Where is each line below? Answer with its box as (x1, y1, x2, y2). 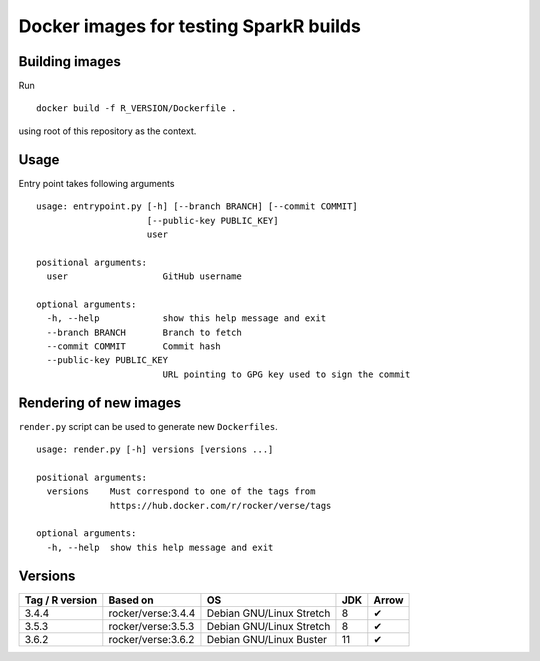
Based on (108, 593, 154, 607)
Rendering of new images (18, 394, 182, 411)
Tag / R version (24, 593, 98, 607)
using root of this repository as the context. (18, 125, 197, 137)
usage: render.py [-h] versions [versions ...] (36, 444, 274, 455)
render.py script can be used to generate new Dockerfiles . (18, 420, 279, 432)
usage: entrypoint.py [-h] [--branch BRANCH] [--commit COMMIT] (36, 201, 359, 212)
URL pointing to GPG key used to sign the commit (162, 368, 411, 380)
